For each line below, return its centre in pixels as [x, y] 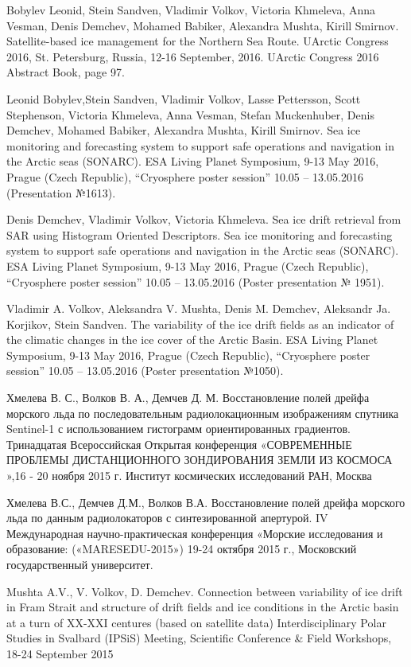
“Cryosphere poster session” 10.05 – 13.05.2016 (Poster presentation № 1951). [196, 281]
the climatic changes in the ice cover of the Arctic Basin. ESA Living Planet [192, 339]
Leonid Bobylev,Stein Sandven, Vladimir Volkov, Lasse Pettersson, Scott [184, 98]
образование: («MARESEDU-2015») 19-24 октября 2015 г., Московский [182, 549]
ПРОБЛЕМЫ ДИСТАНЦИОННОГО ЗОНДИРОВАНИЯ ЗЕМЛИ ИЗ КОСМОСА [200, 460]
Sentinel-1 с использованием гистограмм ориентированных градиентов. [178, 429]
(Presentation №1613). [61, 192]
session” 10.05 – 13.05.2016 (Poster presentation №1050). [145, 371]
